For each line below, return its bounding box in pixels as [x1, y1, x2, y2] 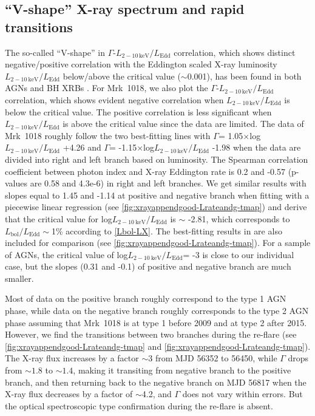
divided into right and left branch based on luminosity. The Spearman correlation [5, 152, 308, 165]
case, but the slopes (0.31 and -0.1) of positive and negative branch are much [5, 260, 291, 273]
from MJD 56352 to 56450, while [155, 352, 277, 364]
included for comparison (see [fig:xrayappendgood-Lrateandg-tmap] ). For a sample [5, 236, 311, 249]
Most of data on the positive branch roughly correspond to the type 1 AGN [5, 292, 286, 305]
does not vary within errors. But [182, 387, 303, 400]
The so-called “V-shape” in [5, 46, 106, 58]
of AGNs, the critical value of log [5, 248, 128, 261]
